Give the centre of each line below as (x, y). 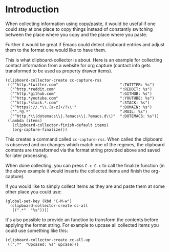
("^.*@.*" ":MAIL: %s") (79, 111)
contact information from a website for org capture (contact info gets (78, 65)
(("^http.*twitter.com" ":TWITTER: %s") (81, 85)
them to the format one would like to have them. (56, 50)
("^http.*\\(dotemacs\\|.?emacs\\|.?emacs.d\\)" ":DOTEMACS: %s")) (84, 116)
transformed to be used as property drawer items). (59, 71)
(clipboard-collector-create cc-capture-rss (54, 80)
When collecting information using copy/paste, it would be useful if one (81, 24)
